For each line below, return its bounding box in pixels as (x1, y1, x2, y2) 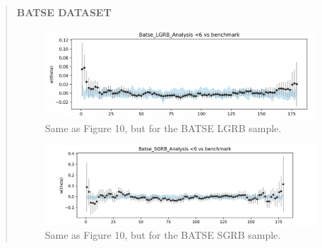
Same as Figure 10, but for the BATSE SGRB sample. (44, 228, 281, 242)
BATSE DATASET (16, 5, 112, 19)
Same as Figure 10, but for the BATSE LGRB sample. (44, 120, 282, 135)
